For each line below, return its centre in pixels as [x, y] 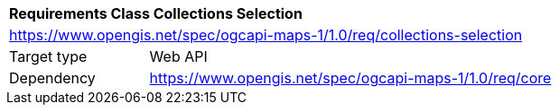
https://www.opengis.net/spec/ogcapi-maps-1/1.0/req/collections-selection [266, 35]
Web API [178, 56]
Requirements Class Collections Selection [156, 13]
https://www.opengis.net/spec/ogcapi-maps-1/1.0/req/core [350, 78]
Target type [48, 56]
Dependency [52, 78]
